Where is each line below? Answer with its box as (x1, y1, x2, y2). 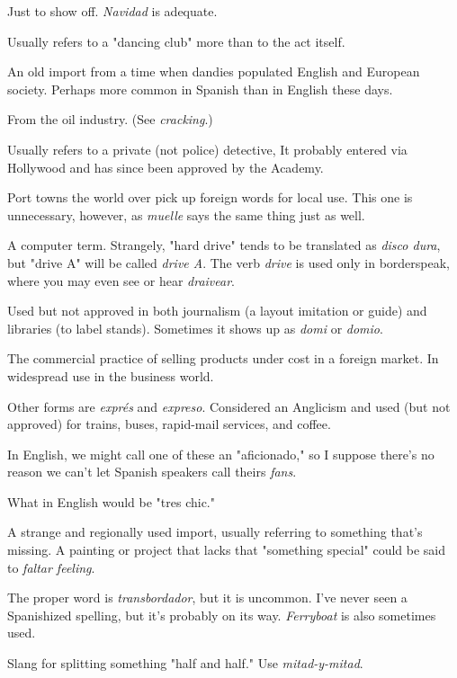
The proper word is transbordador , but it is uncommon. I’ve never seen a (7, 588, 408, 607)
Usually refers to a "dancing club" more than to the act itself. (7, 31, 345, 50)
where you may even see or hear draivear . (7, 271, 235, 290)
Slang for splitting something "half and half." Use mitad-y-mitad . (7, 654, 363, 673)
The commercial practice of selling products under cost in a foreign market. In (7, 349, 439, 368)
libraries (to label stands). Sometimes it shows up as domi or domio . (7, 318, 383, 337)
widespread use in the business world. (7, 366, 214, 385)
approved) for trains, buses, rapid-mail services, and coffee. (7, 415, 331, 433)
